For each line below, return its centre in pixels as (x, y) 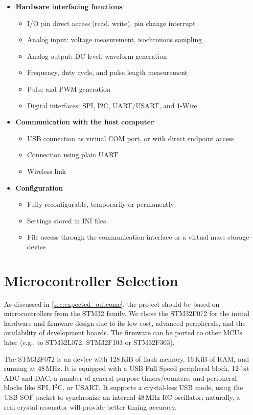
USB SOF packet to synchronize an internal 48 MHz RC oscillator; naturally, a (122, 397)
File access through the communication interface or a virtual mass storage (138, 237)
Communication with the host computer (85, 122)
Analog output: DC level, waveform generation (97, 56)
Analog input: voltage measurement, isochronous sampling (115, 39)
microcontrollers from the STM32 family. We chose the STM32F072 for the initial (127, 313)
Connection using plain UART (73, 155)
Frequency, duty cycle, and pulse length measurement (107, 72)
